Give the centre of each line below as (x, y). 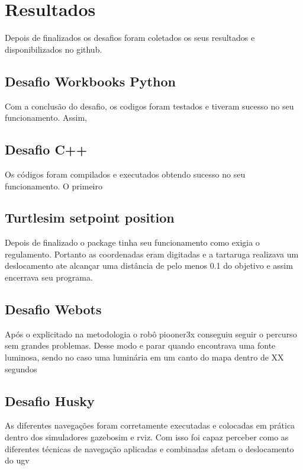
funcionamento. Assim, (46, 117)
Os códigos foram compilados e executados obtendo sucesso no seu (125, 174)
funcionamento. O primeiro (54, 186)
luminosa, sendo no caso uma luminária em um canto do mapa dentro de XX (144, 357)
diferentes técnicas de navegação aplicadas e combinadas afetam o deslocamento (149, 448)
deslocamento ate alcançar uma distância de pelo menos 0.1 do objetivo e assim (149, 265)
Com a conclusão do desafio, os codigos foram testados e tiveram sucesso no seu (149, 106)
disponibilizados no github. (54, 49)
